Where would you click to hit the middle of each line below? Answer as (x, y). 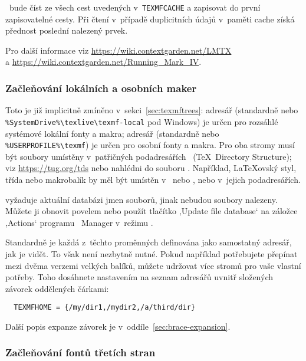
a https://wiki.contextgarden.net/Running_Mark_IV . (103, 62)
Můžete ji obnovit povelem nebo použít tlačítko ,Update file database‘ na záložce (152, 211)
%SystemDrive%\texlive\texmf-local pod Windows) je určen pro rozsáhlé (142, 121)
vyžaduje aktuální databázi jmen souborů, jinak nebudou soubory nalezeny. (142, 199)
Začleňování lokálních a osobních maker (101, 88)
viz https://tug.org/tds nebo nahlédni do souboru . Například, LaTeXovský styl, (151, 168)
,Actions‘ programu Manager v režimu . (79, 222)
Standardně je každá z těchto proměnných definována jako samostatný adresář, (149, 242)
